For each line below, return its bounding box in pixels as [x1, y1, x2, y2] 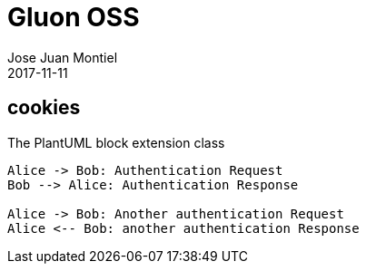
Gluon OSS [7, 2, 140, 33]
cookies [7, 96, 81, 120]
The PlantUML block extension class [7, 134, 225, 150]
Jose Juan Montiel [7, 49, 118, 65]
